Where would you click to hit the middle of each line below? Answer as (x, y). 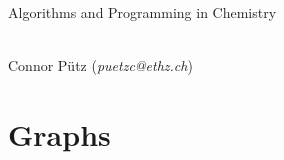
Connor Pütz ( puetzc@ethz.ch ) (100, 65)
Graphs (59, 133)
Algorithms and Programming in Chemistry (142, 12)
